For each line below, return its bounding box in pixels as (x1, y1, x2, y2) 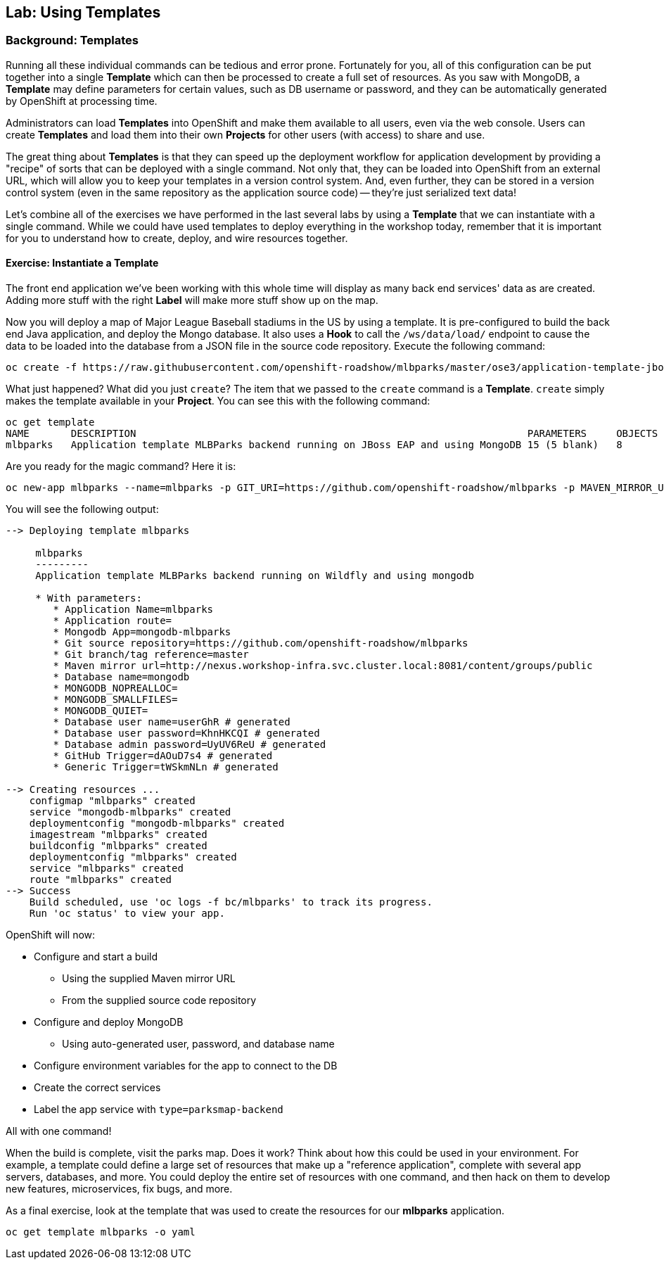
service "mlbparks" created (29, 863, 184, 875)
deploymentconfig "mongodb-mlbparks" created (29, 818, 285, 829)
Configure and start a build (34, 951, 158, 963)
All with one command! (6, 1125, 112, 1138)
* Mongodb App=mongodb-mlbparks (53, 626, 231, 638)
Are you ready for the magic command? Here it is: (6, 460, 236, 473)
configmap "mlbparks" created (29, 795, 196, 807)
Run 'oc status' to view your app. (29, 908, 225, 920)
